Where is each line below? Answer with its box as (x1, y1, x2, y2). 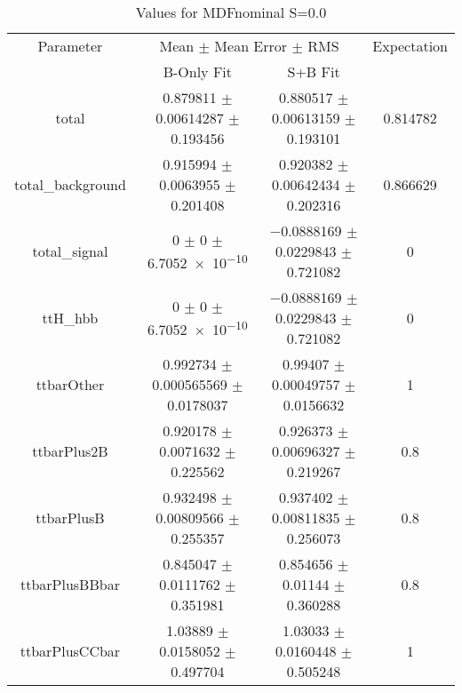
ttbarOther (36, 374, 105, 394)
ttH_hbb (42, 307, 99, 328)
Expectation (372, 36, 448, 56)
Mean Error (214, 36, 288, 56)
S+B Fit (287, 61, 340, 82)
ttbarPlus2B (32, 441, 108, 461)
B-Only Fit (163, 61, 233, 82)
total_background (14, 174, 126, 195)
